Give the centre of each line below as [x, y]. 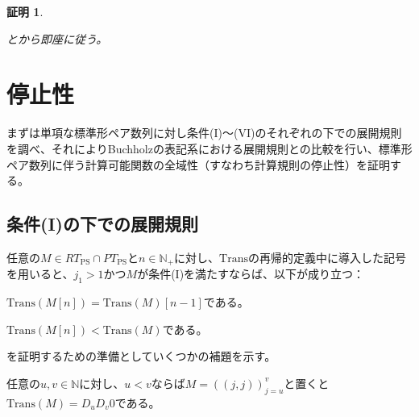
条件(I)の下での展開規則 [102, 224]
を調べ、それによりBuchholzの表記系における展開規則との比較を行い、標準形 [209, 148]
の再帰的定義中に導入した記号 [327, 257]
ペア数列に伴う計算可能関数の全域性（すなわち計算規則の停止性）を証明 [198, 164]
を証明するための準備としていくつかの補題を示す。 [141, 356]
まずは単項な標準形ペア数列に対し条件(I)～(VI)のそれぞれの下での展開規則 [204, 133]
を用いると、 [40, 274]
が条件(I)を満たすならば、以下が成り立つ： [251, 274]
